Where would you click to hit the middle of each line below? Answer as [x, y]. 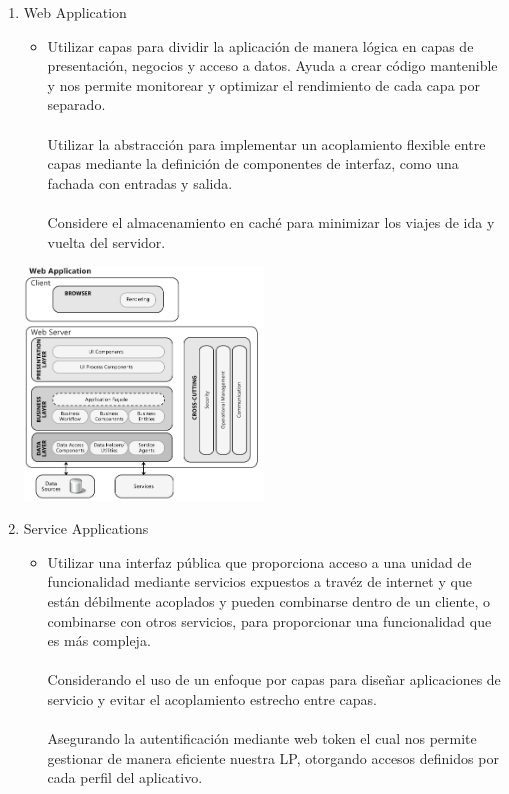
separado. [76, 104]
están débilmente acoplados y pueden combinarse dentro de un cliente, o [269, 600]
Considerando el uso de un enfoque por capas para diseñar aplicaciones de [274, 679]
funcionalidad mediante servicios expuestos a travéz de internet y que [259, 581]
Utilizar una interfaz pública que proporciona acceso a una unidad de [259, 561]
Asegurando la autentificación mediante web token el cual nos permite [262, 738]
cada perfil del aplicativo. [125, 777]
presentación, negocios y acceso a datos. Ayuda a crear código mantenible [272, 65]
